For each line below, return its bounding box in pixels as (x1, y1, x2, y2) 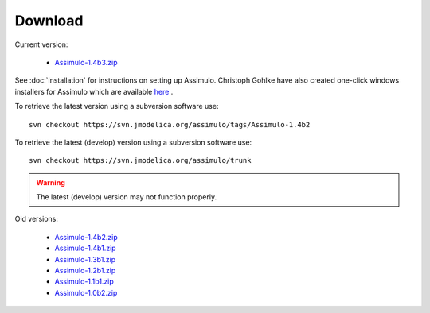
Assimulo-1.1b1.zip (54, 276, 115, 286)
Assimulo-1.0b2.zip (54, 288, 118, 297)
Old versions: (14, 214, 59, 224)
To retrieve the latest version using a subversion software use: (14, 102, 219, 111)
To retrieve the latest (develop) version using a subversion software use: (14, 137, 252, 147)
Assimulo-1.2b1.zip (54, 266, 116, 276)
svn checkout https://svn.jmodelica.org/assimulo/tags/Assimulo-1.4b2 (29, 120, 311, 129)
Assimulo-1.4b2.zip (54, 232, 119, 242)
